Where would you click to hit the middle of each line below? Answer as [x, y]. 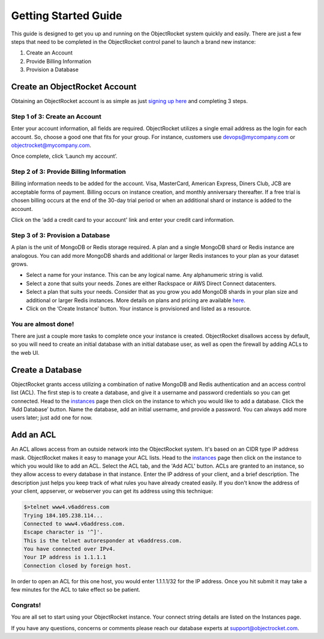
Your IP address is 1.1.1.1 [65, 557]
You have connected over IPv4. [70, 549]
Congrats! [26, 605]
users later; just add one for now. [52, 418]
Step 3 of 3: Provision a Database [61, 235]
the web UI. [25, 352]
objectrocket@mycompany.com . [51, 145]
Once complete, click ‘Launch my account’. [64, 156]
